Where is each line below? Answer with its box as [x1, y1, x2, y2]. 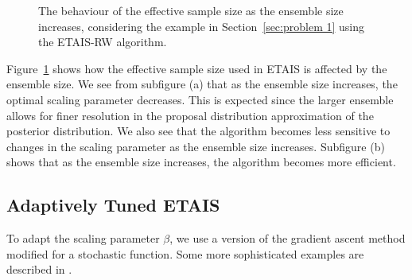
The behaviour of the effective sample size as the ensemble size [38, 2, 344, 18]
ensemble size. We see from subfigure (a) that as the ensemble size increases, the [6, 76, 398, 92]
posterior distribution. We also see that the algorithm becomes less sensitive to [6, 122, 391, 139]
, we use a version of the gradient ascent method [169, 230, 406, 247]
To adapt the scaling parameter [6, 230, 160, 247]
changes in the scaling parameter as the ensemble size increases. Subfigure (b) [6, 138, 385, 154]
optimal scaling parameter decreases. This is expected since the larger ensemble [6, 91, 394, 107]
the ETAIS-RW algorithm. [38, 33, 167, 50]
